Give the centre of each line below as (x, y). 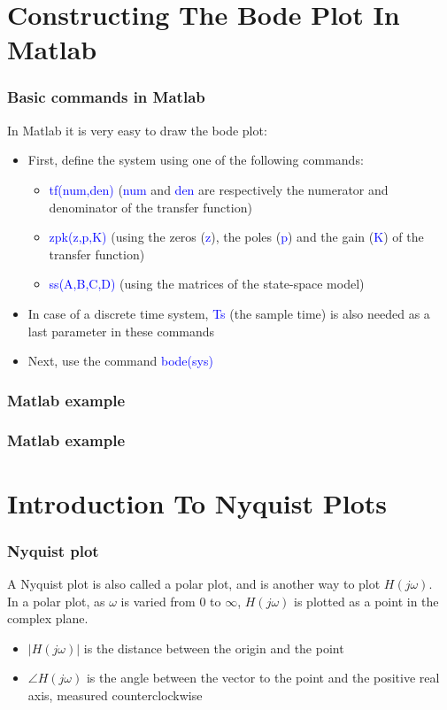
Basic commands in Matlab (106, 97)
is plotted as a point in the (366, 601)
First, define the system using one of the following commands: (196, 160)
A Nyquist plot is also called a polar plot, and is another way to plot (194, 583)
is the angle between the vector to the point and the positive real (263, 678)
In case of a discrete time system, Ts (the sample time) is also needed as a (229, 313)
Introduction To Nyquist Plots (197, 502)
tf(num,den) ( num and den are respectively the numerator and (219, 189)
